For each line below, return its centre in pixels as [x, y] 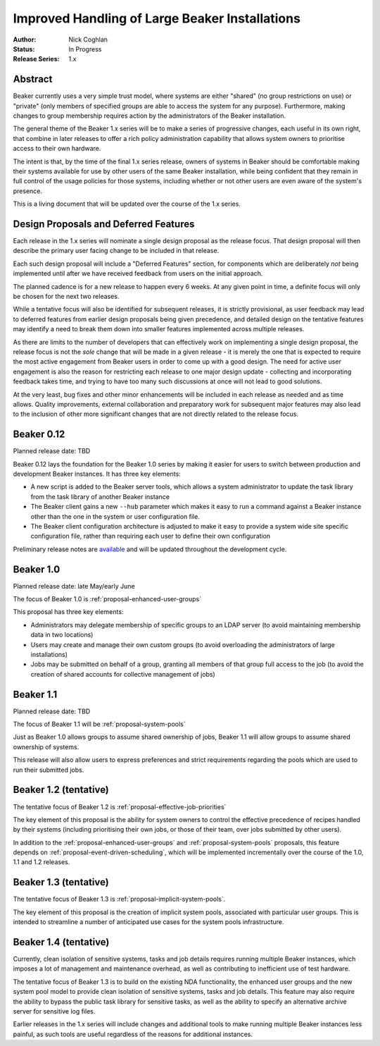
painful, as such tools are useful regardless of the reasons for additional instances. [133, 1034]
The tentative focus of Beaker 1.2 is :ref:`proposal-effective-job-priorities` [120, 806]
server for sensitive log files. [54, 1011]
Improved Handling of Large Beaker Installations [157, 18]
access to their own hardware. [57, 149]
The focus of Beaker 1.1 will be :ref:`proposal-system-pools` [99, 724]
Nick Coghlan [88, 39]
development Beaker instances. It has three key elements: [97, 474]
